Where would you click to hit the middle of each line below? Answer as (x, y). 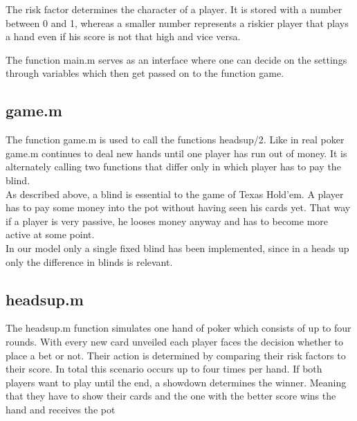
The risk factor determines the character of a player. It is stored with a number (174, 9)
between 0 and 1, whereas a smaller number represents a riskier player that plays (177, 23)
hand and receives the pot (61, 409)
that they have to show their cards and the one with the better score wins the (171, 396)
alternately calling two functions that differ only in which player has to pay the (173, 167)
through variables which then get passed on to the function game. (145, 73)
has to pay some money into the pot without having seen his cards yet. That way (178, 207)
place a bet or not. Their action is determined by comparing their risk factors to (176, 355)
